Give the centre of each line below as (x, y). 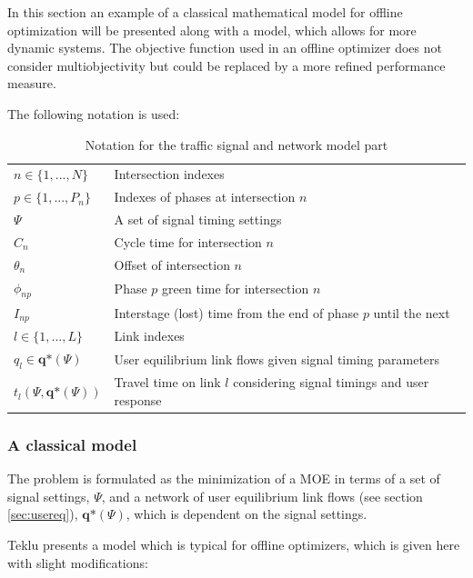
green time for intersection (236, 289)
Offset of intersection (172, 264)
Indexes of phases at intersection (205, 197)
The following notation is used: (94, 113)
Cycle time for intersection (188, 241)
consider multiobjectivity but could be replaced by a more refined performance (226, 65)
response (138, 399)
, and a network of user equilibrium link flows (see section (262, 496)
